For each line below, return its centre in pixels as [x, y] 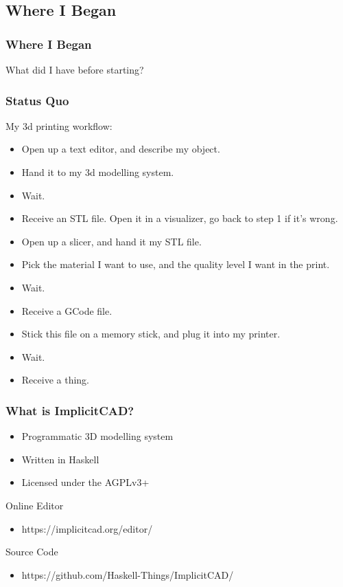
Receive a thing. [55, 380]
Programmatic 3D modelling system [97, 436]
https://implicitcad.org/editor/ [87, 528]
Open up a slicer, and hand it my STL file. [111, 241]
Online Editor [35, 505]
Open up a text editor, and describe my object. [121, 149]
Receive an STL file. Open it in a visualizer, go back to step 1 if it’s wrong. [180, 218]
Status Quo [37, 100]
